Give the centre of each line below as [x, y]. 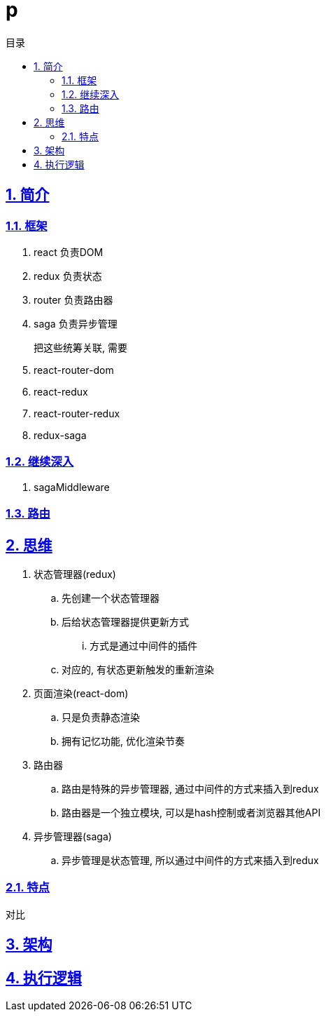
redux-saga [60, 435]
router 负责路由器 [73, 299]
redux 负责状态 [68, 276]
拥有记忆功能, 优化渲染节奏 [123, 741]
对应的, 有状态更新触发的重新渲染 [138, 669]
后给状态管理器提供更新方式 [125, 621]
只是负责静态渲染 [101, 717]
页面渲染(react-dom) [81, 693]
